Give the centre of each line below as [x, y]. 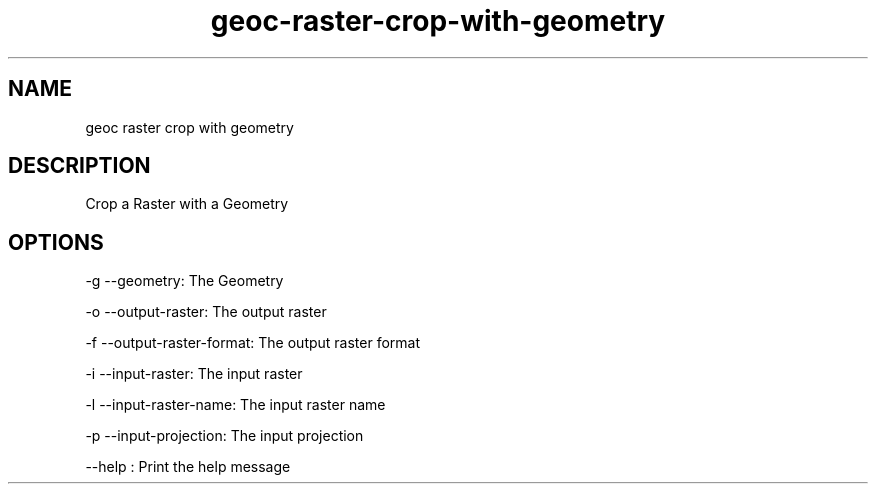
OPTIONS [56, 242]
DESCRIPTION [79, 166]
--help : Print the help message [188, 467]
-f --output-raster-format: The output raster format [253, 343]
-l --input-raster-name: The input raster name [235, 405]
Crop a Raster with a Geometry [187, 204]
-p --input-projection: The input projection [224, 436]
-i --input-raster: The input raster [194, 374]
